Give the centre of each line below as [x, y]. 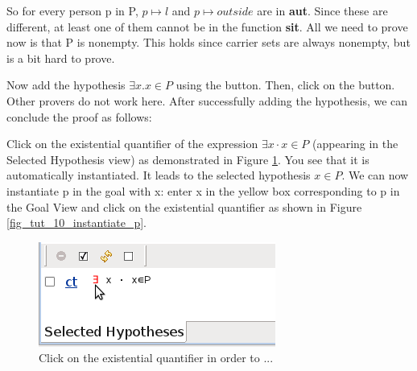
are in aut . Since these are [322, 10]
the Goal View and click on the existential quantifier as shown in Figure [184, 206]
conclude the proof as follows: [79, 116]
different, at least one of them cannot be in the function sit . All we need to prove [207, 26]
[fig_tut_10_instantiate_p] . [76, 223]
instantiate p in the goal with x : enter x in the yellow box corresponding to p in [203, 190]
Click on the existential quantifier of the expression [132, 144]
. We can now [375, 175]
